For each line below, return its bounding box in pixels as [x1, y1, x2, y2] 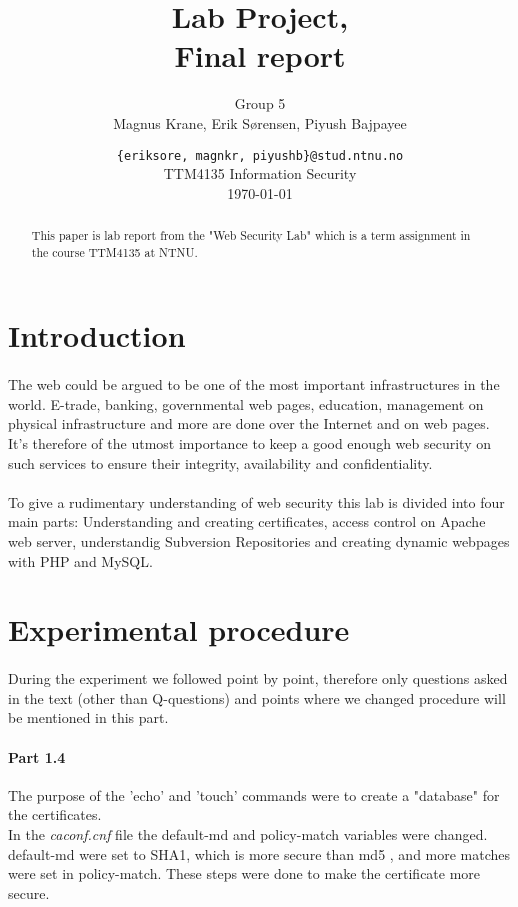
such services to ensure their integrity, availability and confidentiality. [8, 452, 433, 473]
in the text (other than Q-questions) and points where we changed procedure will [8, 687, 506, 708]
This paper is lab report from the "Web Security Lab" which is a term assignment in [31, 227, 471, 244]
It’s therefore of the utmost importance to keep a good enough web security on [8, 433, 491, 454]
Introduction [8, 315, 186, 356]
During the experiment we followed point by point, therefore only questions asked [8, 668, 508, 689]
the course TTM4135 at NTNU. [31, 243, 198, 260]
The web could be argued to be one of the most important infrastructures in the [8, 374, 500, 395]
